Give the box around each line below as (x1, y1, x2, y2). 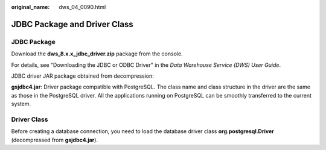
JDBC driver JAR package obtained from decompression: (11, 72, 154, 80)
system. (11, 100, 31, 108)
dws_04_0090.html (59, 4, 106, 10)
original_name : (11, 4, 50, 10)
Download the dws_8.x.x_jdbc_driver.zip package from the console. (11, 50, 184, 57)
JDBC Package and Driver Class (11, 19, 134, 30)
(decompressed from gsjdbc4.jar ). (11, 136, 98, 143)
